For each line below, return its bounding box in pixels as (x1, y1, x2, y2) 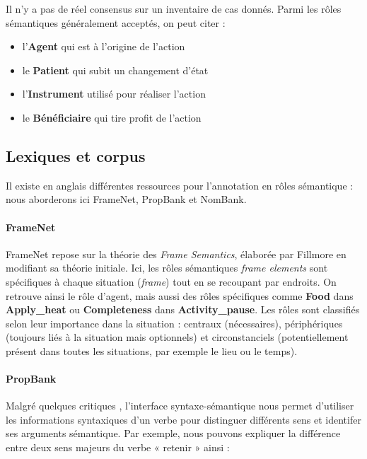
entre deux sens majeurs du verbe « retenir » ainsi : (6, 440, 230, 455)
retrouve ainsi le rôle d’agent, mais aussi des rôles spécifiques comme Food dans (6, 288, 354, 303)
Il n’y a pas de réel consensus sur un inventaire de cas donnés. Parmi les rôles (6, 1, 342, 16)
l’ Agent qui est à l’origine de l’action (22, 39, 185, 54)
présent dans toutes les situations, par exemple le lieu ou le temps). (6, 343, 298, 358)
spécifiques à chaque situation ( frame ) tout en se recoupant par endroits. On (6, 274, 337, 289)
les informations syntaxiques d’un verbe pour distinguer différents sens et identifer (6, 412, 361, 426)
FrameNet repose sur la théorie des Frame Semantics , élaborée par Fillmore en (6, 246, 346, 261)
